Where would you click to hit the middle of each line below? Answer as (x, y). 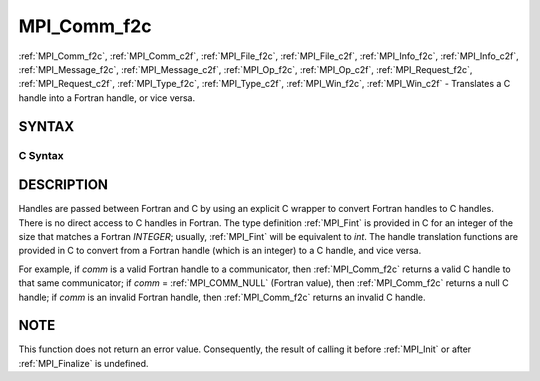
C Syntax (41, 155)
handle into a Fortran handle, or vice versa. (107, 97)
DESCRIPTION (63, 185)
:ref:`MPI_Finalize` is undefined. (83, 363)
